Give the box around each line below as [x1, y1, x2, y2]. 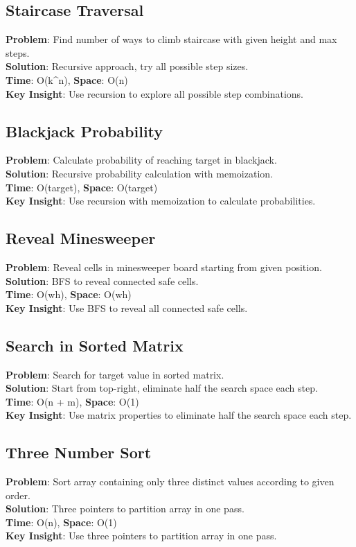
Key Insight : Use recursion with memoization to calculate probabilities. [6, 193, 316, 208]
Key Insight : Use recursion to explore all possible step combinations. [6, 86, 303, 101]
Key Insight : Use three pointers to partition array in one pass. [6, 528, 277, 543]
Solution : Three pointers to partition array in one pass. [6, 501, 244, 516]
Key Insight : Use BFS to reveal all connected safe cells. [6, 300, 248, 315]
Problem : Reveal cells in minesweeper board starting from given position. [6, 259, 322, 274]
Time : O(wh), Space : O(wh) [6, 287, 132, 302]
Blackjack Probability [6, 120, 163, 141]
